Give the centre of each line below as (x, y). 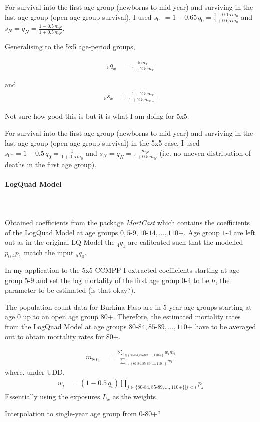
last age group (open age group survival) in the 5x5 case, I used (102, 143)
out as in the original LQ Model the (60, 242)
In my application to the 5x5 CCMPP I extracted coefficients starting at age (122, 270)
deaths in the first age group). (51, 164)
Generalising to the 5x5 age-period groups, (70, 46)
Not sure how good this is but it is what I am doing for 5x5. (97, 116)
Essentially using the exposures (52, 397)
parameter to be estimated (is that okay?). (70, 290)
